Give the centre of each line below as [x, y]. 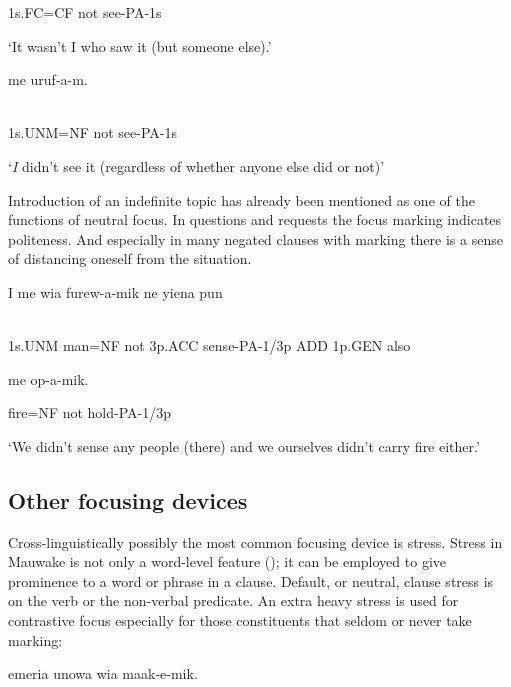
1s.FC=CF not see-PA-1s [85, 12]
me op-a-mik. [48, 378]
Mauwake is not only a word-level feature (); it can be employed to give [227, 561]
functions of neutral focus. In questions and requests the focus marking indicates [255, 219]
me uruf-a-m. [48, 79]
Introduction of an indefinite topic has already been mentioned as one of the [241, 199]
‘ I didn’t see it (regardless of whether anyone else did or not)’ [196, 165]
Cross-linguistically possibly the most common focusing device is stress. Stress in [255, 541]
